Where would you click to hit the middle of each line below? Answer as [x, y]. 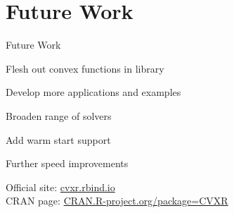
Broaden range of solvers [59, 115]
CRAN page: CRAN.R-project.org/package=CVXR [117, 201]
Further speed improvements [67, 163]
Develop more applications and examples [93, 92]
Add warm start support [58, 139]
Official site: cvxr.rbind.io [60, 187]
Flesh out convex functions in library [85, 68]
